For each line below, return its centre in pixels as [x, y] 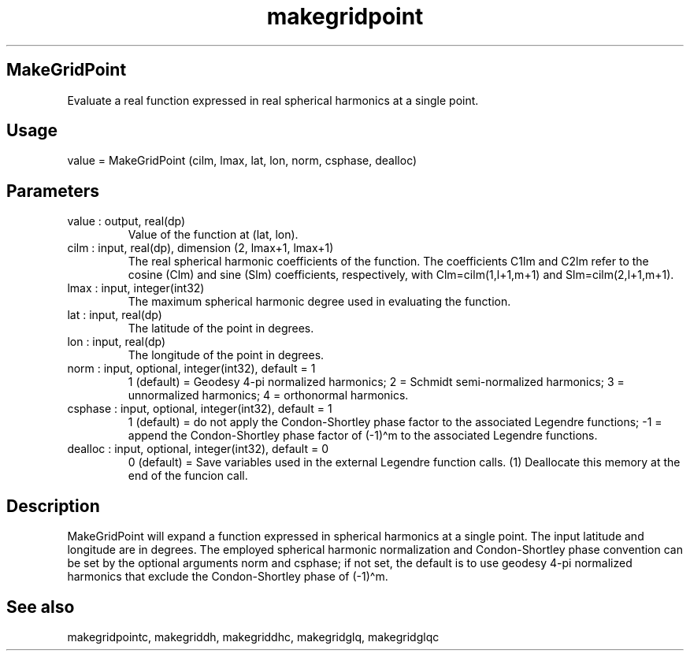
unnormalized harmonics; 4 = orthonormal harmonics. [268, 395]
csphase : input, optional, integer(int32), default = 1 [200, 409]
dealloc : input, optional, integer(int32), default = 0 [198, 449]
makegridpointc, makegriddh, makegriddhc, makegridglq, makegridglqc [253, 637]
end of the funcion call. [188, 476]
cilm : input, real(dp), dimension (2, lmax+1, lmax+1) [200, 248]
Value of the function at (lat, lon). [213, 235]
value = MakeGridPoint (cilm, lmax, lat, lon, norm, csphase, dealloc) [242, 161]
